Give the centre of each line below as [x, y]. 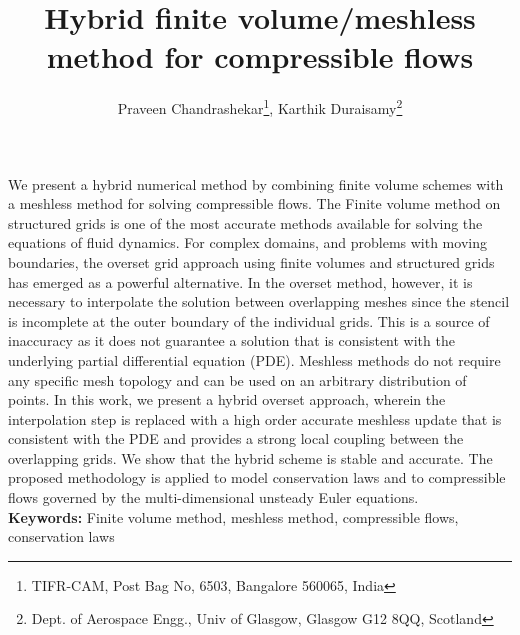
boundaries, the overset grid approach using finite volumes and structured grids [251, 261]
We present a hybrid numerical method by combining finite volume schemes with [256, 183]
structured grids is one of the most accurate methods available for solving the [245, 222]
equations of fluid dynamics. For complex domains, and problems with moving [247, 242]
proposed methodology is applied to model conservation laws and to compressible [257, 477]
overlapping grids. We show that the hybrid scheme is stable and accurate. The [250, 457]
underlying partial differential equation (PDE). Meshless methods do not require [254, 359]
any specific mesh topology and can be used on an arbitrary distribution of [237, 379]
